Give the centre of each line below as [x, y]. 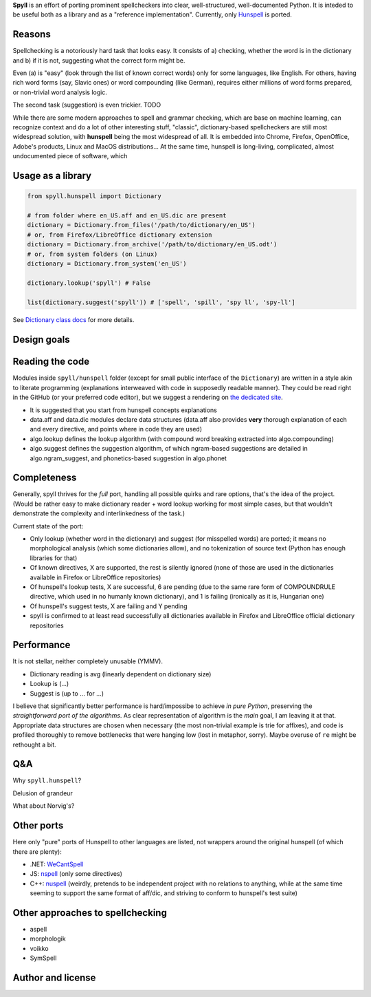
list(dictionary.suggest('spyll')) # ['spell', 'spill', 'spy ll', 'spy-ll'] [161, 302]
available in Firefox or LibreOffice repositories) [95, 577]
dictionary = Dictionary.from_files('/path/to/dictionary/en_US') [141, 225]
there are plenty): [37, 851]
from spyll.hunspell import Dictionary [94, 196]
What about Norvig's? [44, 806]
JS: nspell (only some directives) [76, 874]
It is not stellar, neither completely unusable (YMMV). [88, 661]
